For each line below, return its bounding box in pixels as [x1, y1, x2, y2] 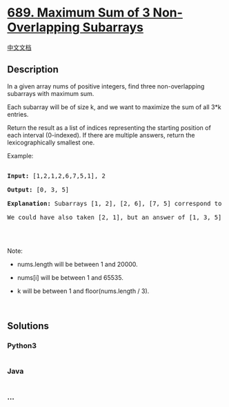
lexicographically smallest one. [7, 138, 95, 146]
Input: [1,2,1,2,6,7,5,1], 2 [7, 171, 106, 180]
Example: [7, 151, 34, 160]
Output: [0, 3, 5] [7, 185, 70, 193]
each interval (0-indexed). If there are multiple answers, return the [7, 131, 195, 139]
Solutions [7, 320, 50, 332]
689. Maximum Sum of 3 [7, 5, 150, 21]
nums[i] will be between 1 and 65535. [17, 273, 124, 281]
